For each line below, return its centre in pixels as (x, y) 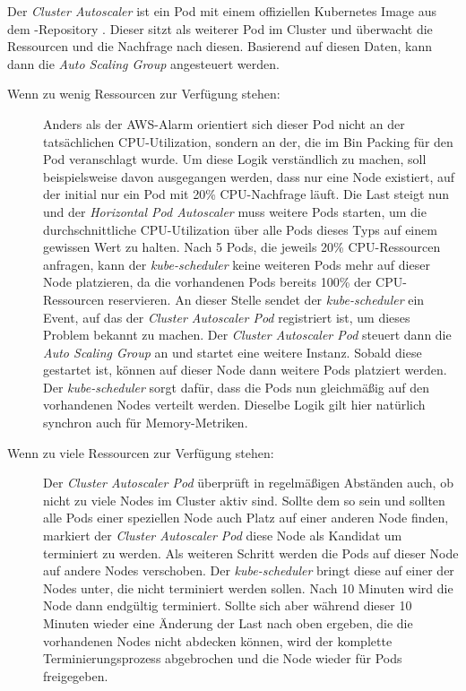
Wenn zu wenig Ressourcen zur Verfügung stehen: (144, 94)
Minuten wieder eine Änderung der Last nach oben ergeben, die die (228, 623)
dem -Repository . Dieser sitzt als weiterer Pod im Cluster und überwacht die (220, 28)
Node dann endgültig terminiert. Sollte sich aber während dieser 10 (228, 605)
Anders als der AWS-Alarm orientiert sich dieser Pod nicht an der (224, 123)
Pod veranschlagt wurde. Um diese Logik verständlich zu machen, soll (235, 159)
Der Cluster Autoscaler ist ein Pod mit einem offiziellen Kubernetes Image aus (222, 11)
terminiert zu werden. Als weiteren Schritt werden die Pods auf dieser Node (251, 553)
